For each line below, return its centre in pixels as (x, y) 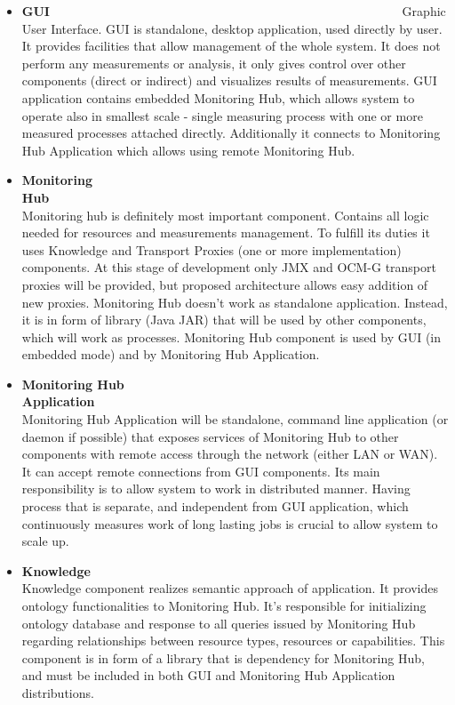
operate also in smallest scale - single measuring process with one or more (222, 115)
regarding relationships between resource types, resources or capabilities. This (233, 641)
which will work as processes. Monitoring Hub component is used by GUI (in (231, 336)
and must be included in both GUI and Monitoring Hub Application (208, 675)
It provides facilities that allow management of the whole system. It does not (231, 46)
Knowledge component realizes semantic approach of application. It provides (230, 588)
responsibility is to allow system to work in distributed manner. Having (216, 489)
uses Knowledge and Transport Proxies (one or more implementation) (212, 249)
